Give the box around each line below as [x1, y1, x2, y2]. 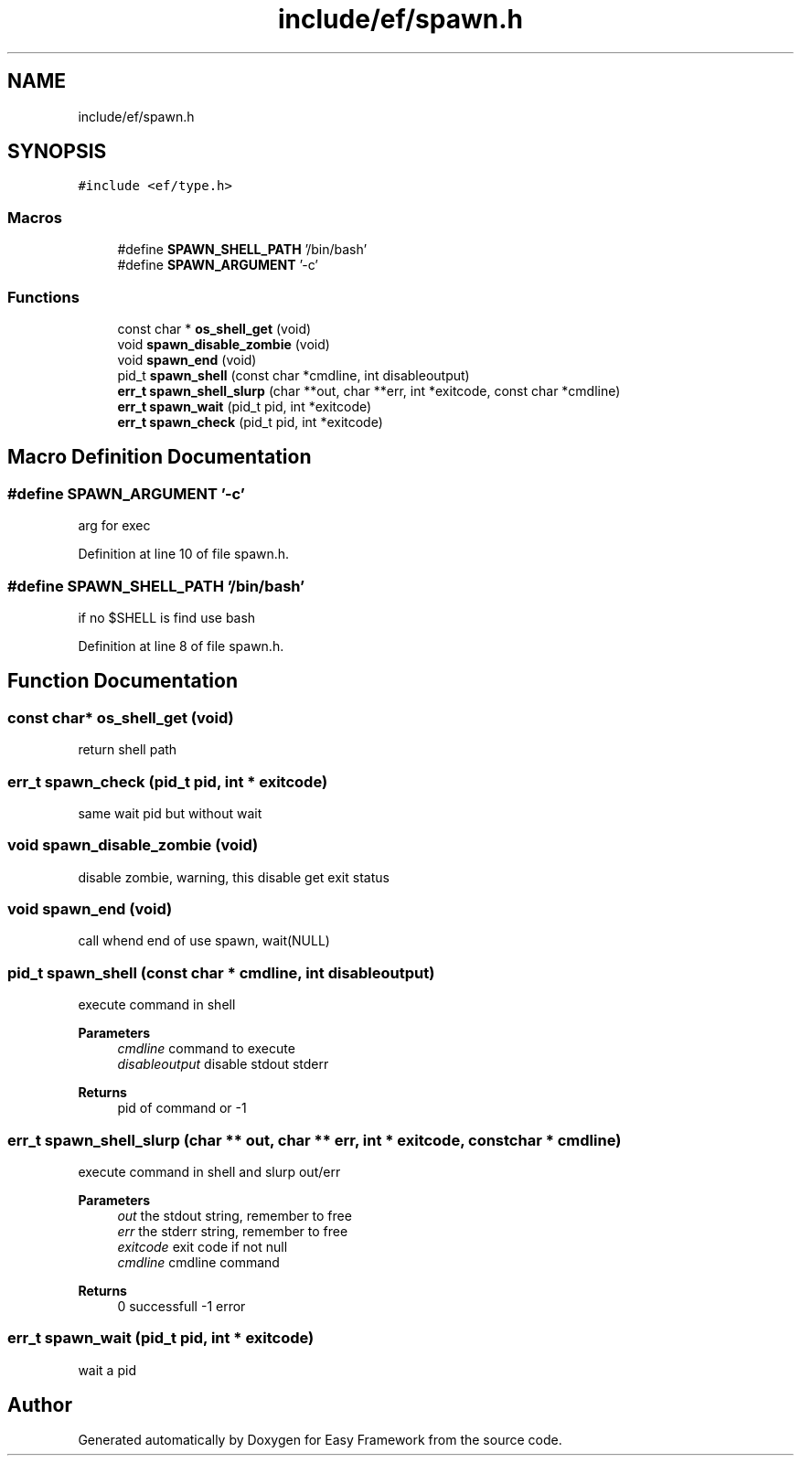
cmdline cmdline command [117, 1254, 280, 1270]
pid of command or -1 [117, 1100, 247, 1116]
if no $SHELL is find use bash [78, 609, 256, 625]
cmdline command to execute [117, 1041, 295, 1057]
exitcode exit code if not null [117, 1238, 288, 1255]
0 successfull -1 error [117, 1297, 246, 1314]
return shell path [78, 742, 177, 758]
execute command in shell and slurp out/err [78, 1163, 341, 1180]
